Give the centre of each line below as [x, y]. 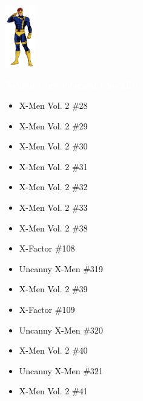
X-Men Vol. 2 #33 [53, 207]
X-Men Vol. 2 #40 [53, 350]
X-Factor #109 [47, 309]
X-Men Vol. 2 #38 [53, 228]
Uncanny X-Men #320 [61, 330]
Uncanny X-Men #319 [61, 268]
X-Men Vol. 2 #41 [53, 391]
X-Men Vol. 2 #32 [53, 187]
